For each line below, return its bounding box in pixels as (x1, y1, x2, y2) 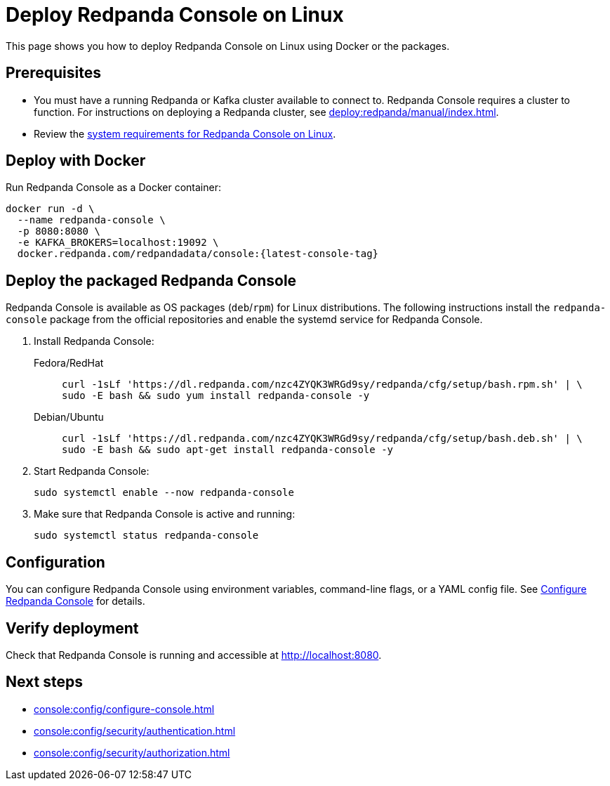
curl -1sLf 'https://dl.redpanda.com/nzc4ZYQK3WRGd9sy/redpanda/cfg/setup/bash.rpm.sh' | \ (62, 379, 583, 391)
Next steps (6, 673, 83, 691)
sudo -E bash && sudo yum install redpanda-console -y (62, 390, 370, 402)
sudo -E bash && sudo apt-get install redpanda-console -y (62, 444, 394, 456)
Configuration (6, 553, 105, 571)
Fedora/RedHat (34, 357, 104, 369)
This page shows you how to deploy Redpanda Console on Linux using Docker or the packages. (6, 39, 450, 52)
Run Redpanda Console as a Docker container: (6, 181, 221, 194)
